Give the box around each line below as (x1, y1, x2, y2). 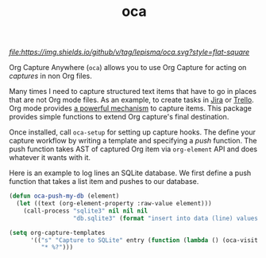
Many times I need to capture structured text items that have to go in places (9, 87, 257, 96)
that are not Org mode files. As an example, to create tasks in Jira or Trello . (9, 95, 255, 105)
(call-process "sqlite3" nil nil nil (23, 206, 148, 215)
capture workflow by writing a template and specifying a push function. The (9, 136, 257, 146)
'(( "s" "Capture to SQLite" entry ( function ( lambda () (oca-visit (29, 236, 259, 244)
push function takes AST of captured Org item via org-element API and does (9, 144, 258, 154)
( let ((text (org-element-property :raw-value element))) (16, 200, 213, 208)
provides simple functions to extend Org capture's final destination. (9, 112, 229, 122)
